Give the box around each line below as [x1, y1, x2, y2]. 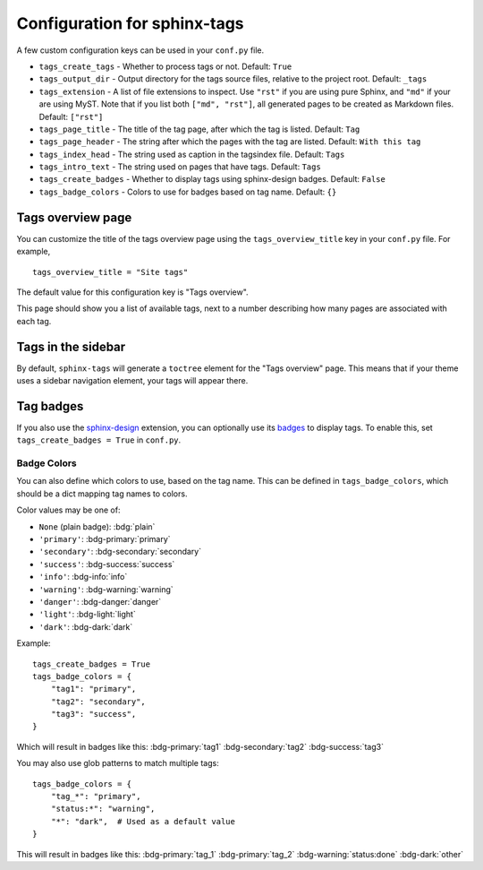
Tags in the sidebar [16, 339, 126, 354]
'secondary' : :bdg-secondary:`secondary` [38, 547, 201, 557]
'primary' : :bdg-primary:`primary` [38, 534, 171, 544]
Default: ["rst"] [38, 111, 104, 122]
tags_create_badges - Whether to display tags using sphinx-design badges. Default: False [38, 174, 386, 185]
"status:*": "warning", [50, 804, 156, 814]
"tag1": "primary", [50, 684, 137, 694]
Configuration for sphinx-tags [16, 13, 245, 33]
